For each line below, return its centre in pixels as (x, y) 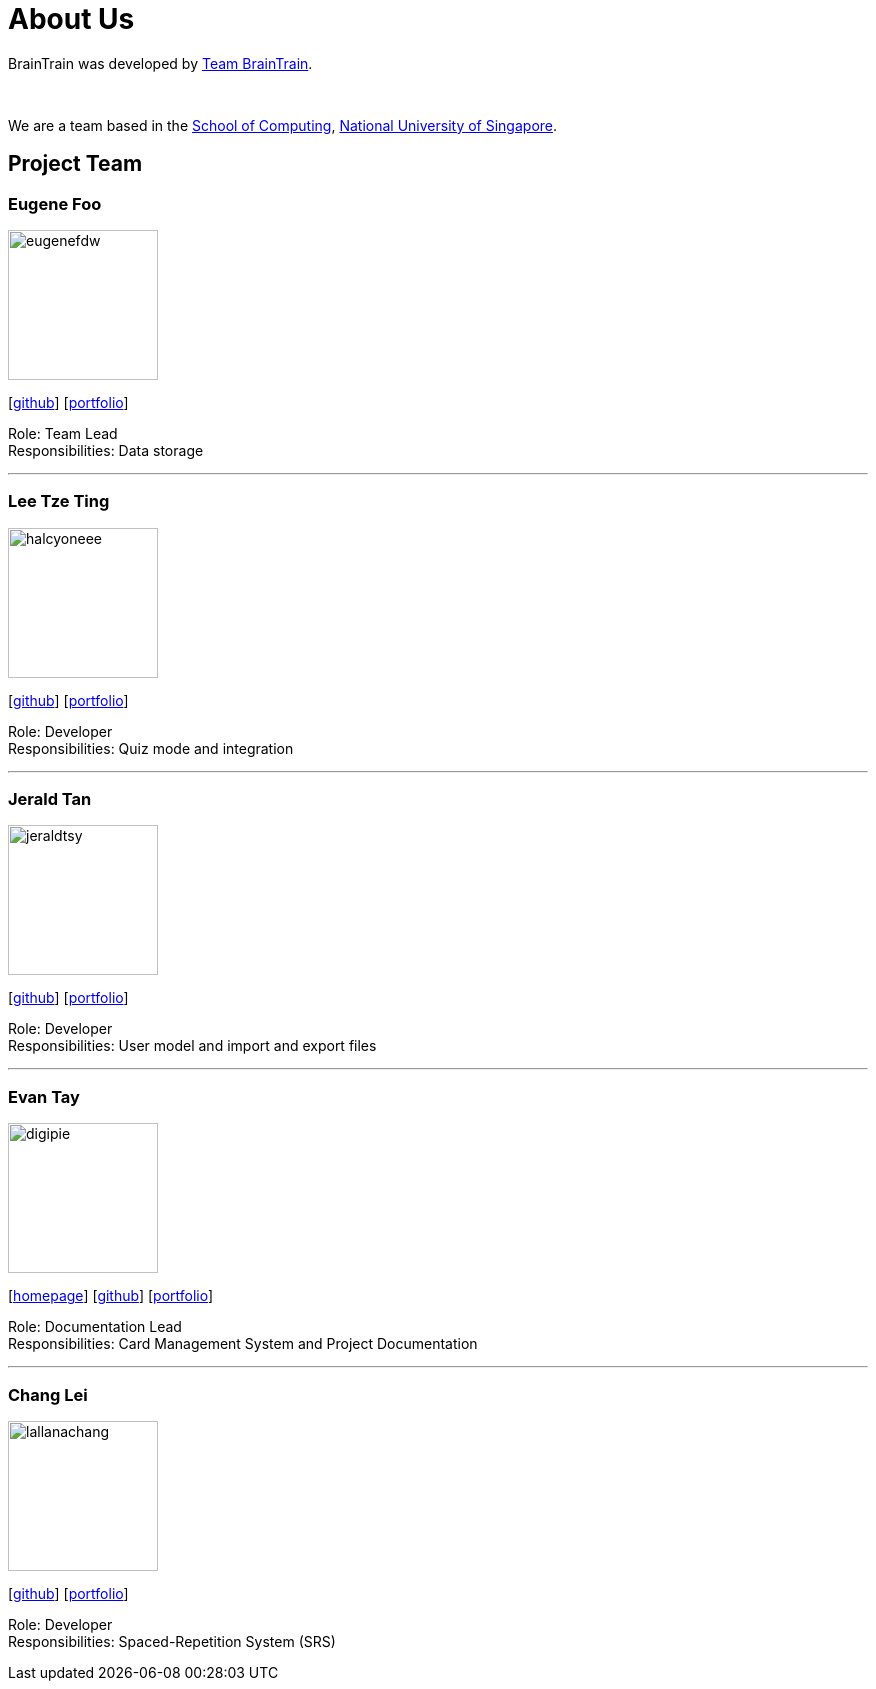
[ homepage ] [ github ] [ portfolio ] (111, 1296)
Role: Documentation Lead (95, 1327)
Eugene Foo (55, 203)
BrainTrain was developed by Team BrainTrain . (160, 63)
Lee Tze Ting (59, 501)
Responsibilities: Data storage (106, 450)
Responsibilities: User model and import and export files (192, 1046)
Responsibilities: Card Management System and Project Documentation (243, 1344)
